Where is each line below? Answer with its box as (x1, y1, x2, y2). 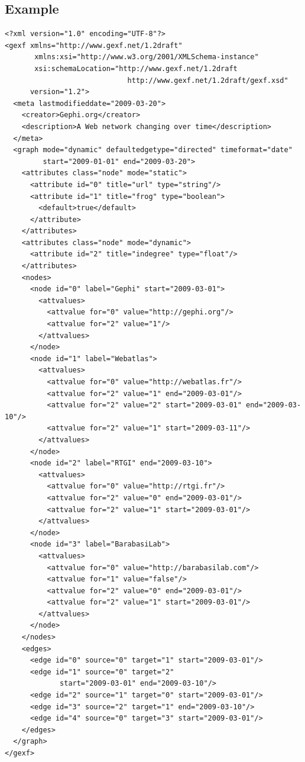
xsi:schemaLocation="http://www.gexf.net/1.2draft (34, 64, 238, 73)
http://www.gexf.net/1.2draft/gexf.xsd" (127, 76, 288, 85)
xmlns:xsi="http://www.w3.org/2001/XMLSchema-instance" (34, 53, 259, 62)
